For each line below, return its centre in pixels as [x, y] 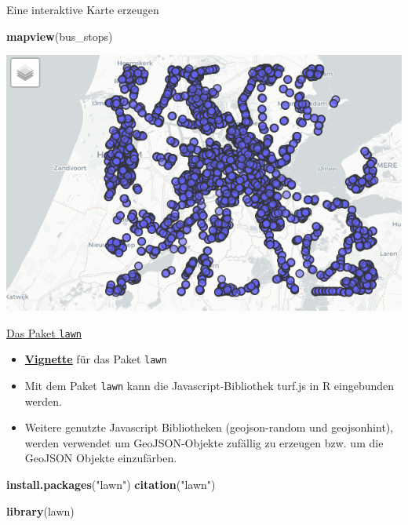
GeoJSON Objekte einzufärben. [101, 458]
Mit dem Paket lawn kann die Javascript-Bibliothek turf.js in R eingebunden [209, 385]
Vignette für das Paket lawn [96, 359]
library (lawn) [40, 510]
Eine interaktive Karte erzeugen [83, 9]
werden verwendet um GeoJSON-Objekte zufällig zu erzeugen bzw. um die [204, 442]
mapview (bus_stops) [60, 36]
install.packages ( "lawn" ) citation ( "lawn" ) [111, 484]
